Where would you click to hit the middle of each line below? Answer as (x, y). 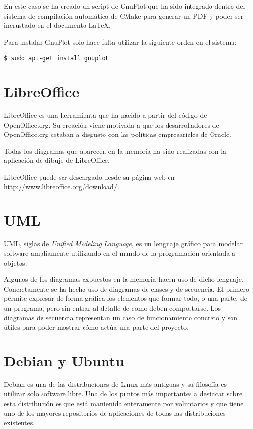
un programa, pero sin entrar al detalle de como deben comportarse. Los (113, 307)
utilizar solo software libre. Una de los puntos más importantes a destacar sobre (123, 394)
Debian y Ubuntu (64, 360)
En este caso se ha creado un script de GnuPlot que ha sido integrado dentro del (125, 6)
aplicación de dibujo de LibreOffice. (57, 160)
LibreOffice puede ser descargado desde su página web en (89, 177)
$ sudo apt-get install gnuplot (56, 58)
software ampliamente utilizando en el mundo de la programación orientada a (120, 253)
